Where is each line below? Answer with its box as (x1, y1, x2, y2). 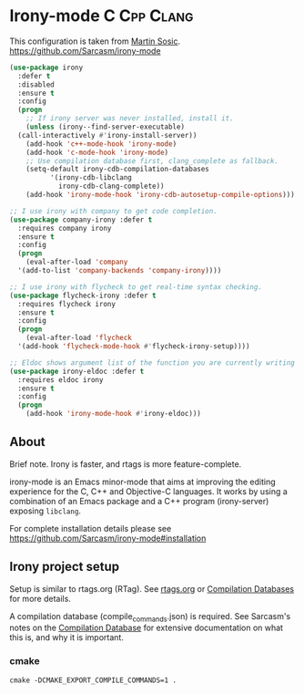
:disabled (17, 79, 55, 89)
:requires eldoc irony (17, 375, 104, 384)
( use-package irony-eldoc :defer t (9, 367, 145, 376)
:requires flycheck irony (17, 299, 117, 308)
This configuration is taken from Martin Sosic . (9, 36, 181, 47)
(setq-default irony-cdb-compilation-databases (25, 165, 209, 174)
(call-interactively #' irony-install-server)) (17, 130, 198, 140)
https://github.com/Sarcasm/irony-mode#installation (9, 533, 207, 544)
